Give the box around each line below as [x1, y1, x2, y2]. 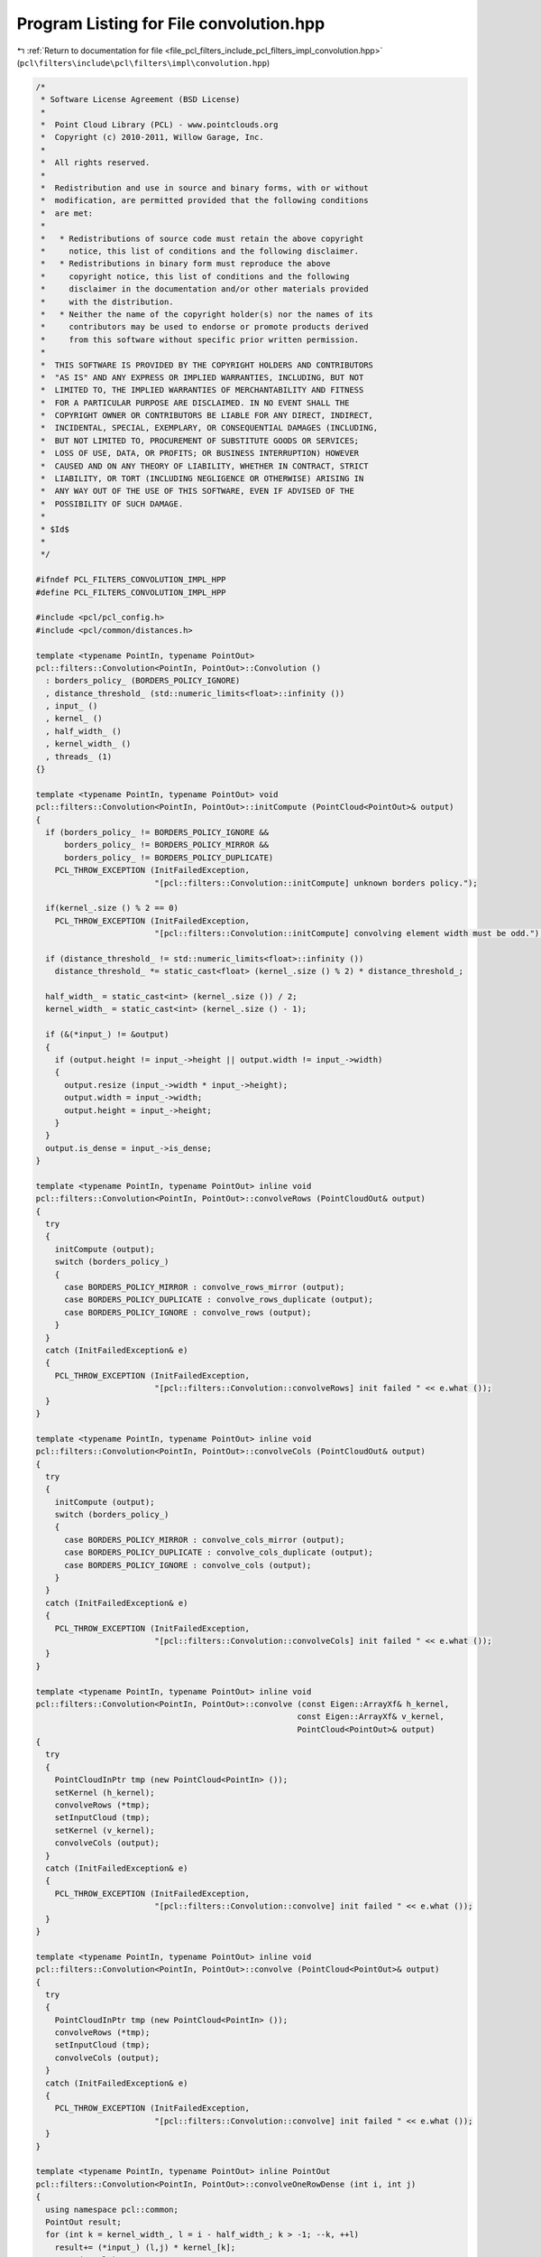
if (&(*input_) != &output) [45, 1029, 170, 1040]
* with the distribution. [41, 296, 175, 307]
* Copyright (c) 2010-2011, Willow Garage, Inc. [41, 132, 265, 143]
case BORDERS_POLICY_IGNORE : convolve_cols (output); [64, 1560, 312, 1570]
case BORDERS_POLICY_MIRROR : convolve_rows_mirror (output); [64, 1282, 345, 1293]
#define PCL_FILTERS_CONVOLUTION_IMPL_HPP [35, 587, 226, 598]
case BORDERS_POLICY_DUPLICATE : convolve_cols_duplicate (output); [64, 1547, 374, 1557]
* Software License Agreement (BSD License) [41, 95, 241, 105]
